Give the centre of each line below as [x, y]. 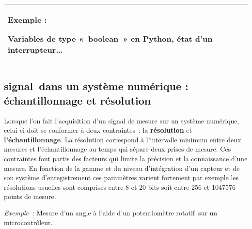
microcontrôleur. [28, 222]
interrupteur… [35, 50]
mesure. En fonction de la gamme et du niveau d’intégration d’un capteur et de [122, 168]
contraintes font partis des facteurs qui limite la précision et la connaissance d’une [126, 158]
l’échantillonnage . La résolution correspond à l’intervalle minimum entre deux [123, 139]
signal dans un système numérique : [96, 86]
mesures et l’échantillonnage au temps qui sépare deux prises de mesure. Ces [118, 149]
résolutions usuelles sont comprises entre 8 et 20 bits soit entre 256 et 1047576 [120, 187]
